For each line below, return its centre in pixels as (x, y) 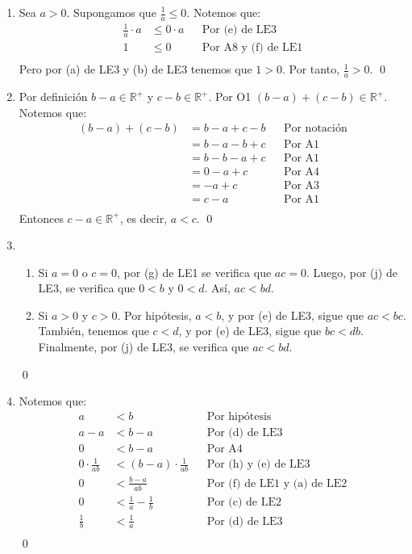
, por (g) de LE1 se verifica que (194, 272)
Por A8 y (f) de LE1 (252, 48)
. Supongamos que (111, 12)
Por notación (315, 129)
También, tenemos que (94, 331)
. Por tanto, (311, 69)
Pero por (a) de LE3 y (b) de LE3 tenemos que (135, 69)
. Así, (217, 288)
